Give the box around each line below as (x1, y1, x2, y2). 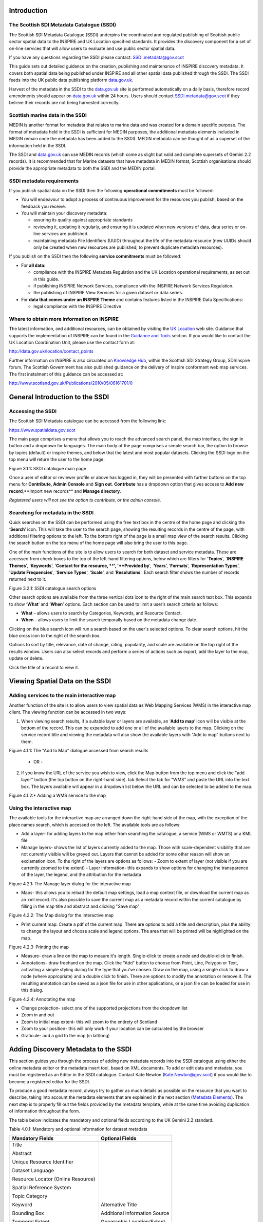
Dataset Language (12, 1167, 54, 1174)
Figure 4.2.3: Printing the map (9, 944, 69, 950)
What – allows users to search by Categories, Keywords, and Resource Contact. (21, 610, 182, 616)
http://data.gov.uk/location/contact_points (9, 349, 94, 354)
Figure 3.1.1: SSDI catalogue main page (9, 465, 87, 471)
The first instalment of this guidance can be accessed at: (9, 371, 124, 377)
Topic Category (12, 1193, 48, 1200)
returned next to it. (9, 576, 46, 582)
